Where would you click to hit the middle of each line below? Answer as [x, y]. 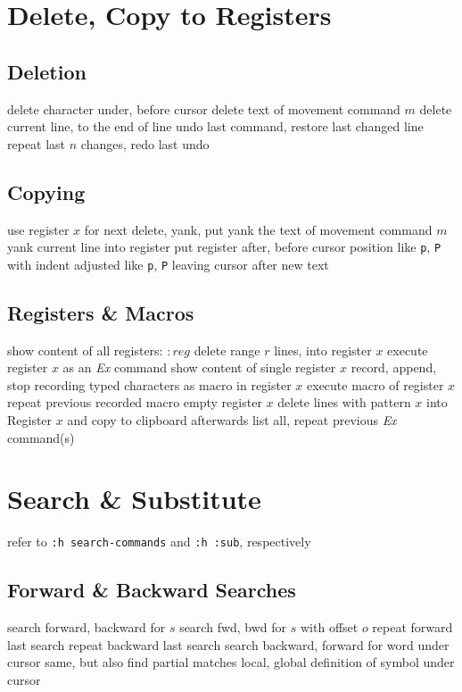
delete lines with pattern [344, 402]
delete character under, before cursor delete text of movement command [204, 108]
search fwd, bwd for [233, 627]
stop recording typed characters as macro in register [149, 384]
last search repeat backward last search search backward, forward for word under [228, 644]
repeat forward [412, 627]
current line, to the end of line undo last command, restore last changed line [215, 126]
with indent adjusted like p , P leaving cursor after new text [168, 264]
